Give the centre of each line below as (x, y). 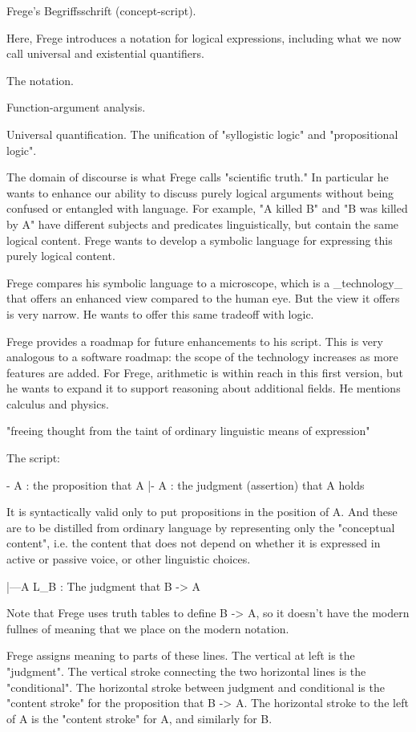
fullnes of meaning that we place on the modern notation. (148, 628)
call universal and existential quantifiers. (105, 53)
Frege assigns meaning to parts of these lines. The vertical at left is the (181, 655)
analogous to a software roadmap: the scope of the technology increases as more (202, 357)
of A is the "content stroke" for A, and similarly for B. (139, 718)
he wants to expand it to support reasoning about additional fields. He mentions (204, 388)
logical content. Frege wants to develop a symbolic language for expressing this (200, 240)
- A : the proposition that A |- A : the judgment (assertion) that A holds (186, 484)
